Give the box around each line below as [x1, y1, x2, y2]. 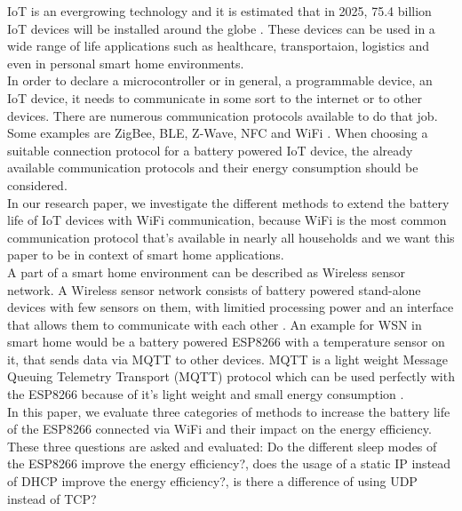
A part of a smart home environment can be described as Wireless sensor [7, 262, 405, 281]
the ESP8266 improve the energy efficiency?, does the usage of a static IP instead [7, 454, 451, 473]
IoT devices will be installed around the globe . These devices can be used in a [7, 19, 435, 37]
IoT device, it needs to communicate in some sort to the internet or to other [7, 88, 422, 107]
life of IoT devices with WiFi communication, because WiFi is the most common [7, 211, 447, 229]
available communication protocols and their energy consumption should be [7, 158, 418, 177]
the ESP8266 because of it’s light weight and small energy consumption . [7, 385, 404, 403]
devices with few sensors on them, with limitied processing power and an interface [7, 298, 454, 316]
